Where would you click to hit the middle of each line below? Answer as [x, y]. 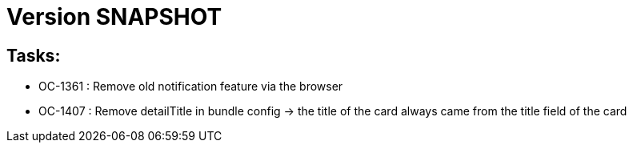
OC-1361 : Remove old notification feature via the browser [191, 87]
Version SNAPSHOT [114, 17]
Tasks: [34, 55]
